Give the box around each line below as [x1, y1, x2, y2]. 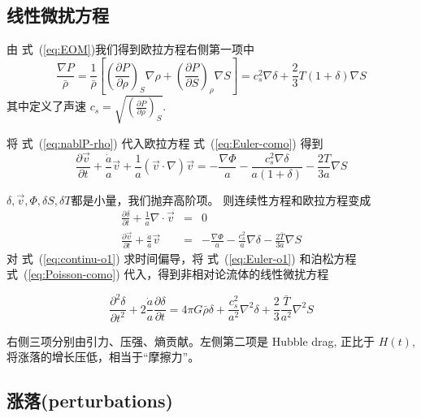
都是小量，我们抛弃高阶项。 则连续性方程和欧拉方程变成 [71, 191, 371, 208]
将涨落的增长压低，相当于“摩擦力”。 [7, 348, 200, 365]
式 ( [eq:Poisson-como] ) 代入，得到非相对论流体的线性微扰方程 [7, 265, 329, 282]
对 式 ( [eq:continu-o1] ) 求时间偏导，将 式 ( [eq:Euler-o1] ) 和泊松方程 [7, 249, 357, 266]
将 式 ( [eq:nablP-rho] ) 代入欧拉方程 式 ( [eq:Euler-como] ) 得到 [7, 134, 323, 151]
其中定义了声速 [7, 97, 86, 114]
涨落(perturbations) [7, 388, 173, 413]
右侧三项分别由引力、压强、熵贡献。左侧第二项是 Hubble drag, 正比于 [7, 332, 375, 349]
